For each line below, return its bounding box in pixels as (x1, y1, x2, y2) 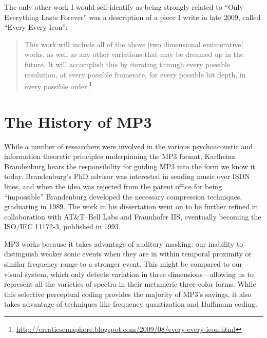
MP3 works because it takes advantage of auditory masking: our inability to (4, 238, 243, 249)
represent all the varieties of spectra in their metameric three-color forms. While (4, 279, 256, 289)
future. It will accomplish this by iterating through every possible (24, 58, 231, 69)
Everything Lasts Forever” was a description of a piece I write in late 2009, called (4, 11, 261, 22)
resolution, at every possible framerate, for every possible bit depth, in (24, 69, 246, 79)
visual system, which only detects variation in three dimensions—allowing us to (4, 268, 254, 279)
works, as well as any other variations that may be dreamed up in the (24, 49, 244, 59)
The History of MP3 (4, 111, 152, 132)
